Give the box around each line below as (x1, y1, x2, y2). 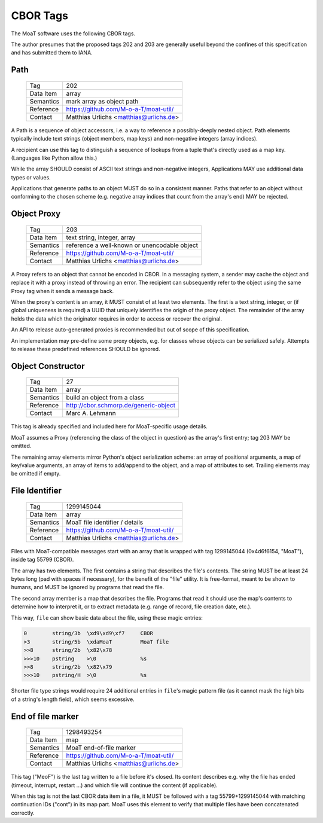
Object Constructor (11, 361, 85, 371)
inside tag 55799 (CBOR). (11, 556, 74, 563)
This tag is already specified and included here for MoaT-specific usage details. (11, 423, 208, 430)
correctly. (11, 809, 35, 816)
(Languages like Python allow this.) (11, 154, 97, 161)
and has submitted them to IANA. (11, 49, 93, 56)
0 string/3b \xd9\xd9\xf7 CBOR (23, 630, 154, 637)
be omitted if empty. (11, 470, 61, 477)
